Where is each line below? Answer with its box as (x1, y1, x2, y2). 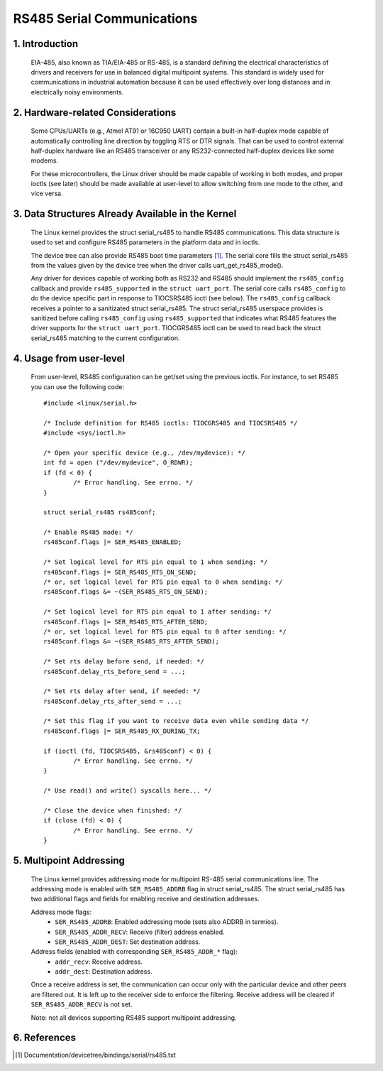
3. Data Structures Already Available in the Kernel (13, 208, 237, 220)
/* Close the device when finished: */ (43, 807, 182, 815)
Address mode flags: (30, 908, 92, 916)
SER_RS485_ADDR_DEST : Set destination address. (55, 937, 201, 946)
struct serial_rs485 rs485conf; (43, 509, 156, 516)
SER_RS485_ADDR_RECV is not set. (30, 1000, 133, 1009)
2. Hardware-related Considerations (13, 107, 177, 119)
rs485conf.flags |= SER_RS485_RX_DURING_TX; (43, 727, 201, 735)
